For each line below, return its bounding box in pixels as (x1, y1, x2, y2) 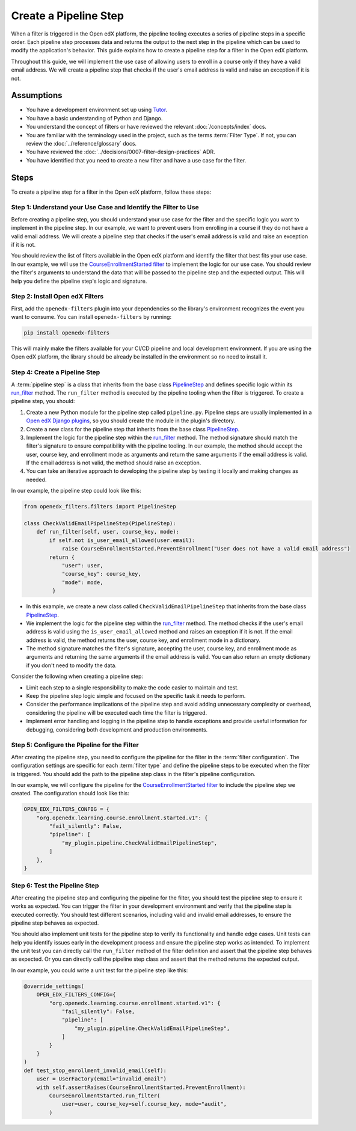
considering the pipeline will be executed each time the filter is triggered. (26, 709, 207, 716)
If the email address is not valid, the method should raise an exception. (26, 459, 201, 466)
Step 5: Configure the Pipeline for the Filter (11, 741, 139, 749)
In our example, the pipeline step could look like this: (11, 487, 141, 495)
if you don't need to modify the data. (26, 662, 117, 669)
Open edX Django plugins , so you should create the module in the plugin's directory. (26, 417, 236, 424)
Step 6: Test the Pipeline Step (11, 881, 99, 890)
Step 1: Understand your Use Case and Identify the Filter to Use (11, 203, 199, 212)
